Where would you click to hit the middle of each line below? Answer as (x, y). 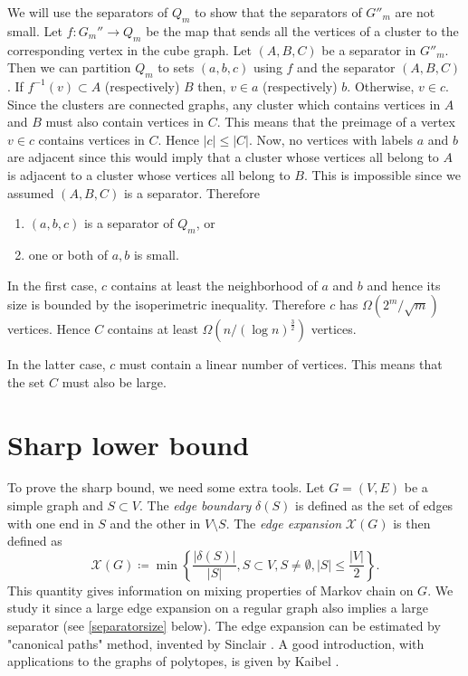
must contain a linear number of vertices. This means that (281, 364)
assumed (31, 192)
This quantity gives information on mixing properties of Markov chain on (210, 590)
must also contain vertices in (125, 122)
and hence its (404, 285)
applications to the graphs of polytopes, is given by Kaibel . (173, 661)
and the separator (346, 67)
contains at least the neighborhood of (214, 285)
